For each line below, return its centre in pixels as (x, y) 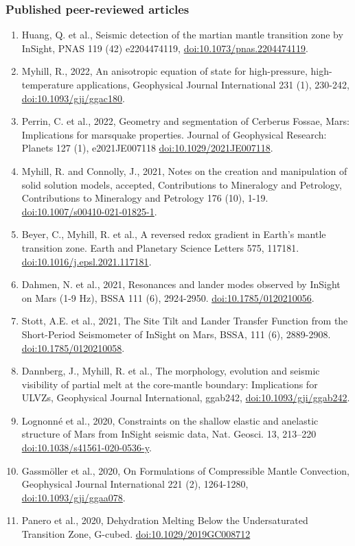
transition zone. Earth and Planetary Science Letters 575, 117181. (160, 247)
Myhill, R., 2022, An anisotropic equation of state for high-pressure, (164, 71)
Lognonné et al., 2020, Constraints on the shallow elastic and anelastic (170, 420)
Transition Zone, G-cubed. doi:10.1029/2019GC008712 (136, 534)
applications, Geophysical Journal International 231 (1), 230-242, (213, 84)
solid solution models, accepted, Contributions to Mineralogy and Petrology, (182, 184)
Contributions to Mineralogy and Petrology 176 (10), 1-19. (145, 198)
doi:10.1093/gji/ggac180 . (73, 98)
